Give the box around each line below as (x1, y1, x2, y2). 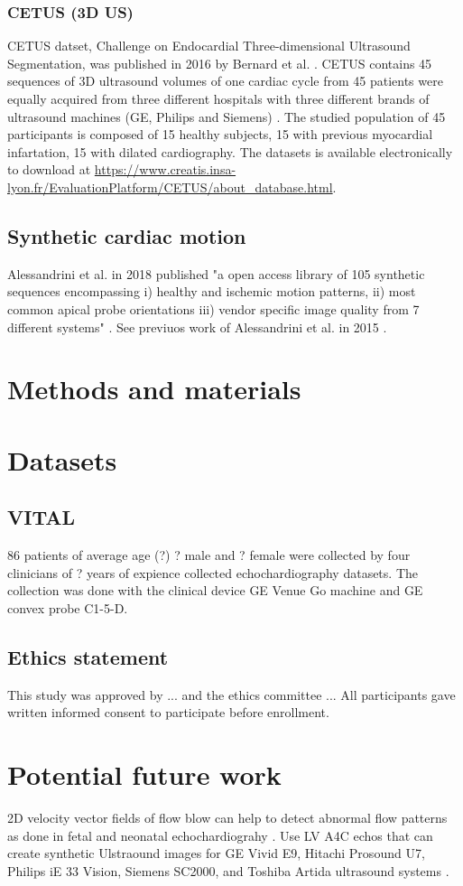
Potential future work (7, 756, 282, 793)
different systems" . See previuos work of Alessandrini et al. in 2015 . (7, 317, 387, 336)
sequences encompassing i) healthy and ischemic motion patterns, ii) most (7, 282, 416, 301)
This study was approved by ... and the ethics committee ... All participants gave (7, 685, 456, 704)
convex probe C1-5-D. (7, 598, 128, 617)
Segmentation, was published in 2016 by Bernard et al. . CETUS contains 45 (7, 53, 432, 72)
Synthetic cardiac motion (7, 221, 246, 249)
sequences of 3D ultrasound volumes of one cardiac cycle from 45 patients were (7, 71, 443, 90)
